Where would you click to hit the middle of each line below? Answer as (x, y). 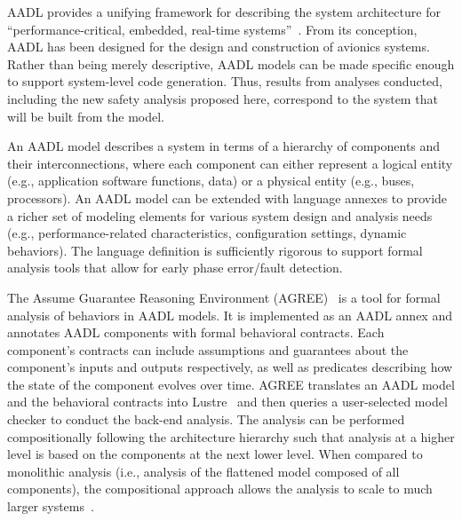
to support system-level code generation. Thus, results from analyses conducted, (225, 81)
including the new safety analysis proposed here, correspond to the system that (223, 98)
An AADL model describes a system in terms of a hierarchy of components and (224, 146)
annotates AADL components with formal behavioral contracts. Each (196, 332)
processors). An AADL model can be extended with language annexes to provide (227, 197)
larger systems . (51, 506)
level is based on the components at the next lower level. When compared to (215, 454)
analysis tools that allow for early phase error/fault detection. (175, 268)
